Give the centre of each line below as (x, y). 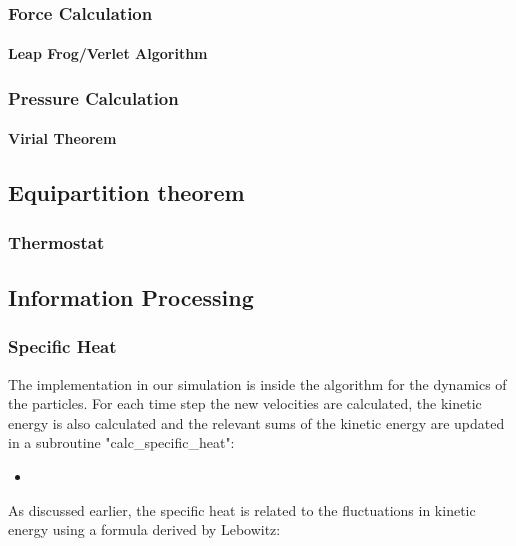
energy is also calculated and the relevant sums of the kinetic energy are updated (256, 422)
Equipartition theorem (126, 192)
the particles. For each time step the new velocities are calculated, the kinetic (245, 403)
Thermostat (56, 241)
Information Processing (131, 297)
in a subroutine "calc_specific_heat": (121, 442)
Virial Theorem (62, 138)
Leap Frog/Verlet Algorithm (108, 53)
